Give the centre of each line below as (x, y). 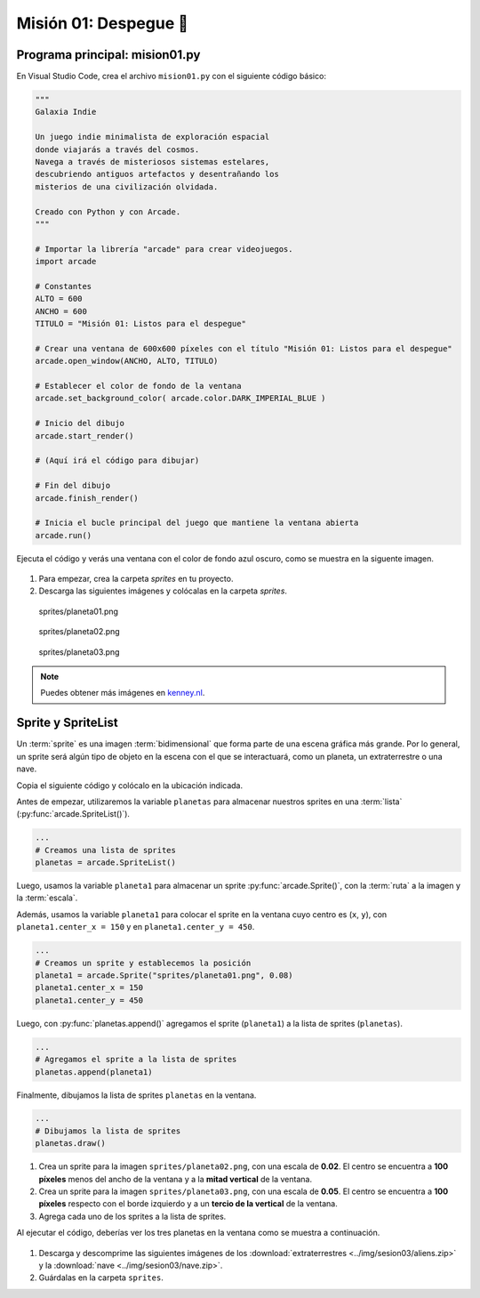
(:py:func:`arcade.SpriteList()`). (73, 814)
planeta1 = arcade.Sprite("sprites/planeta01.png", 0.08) (164, 975)
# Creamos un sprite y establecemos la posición (143, 963)
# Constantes (64, 286)
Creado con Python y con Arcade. (108, 212)
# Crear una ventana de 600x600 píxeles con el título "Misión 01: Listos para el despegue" (244, 348)
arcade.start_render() (84, 435)
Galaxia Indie (66, 112)
